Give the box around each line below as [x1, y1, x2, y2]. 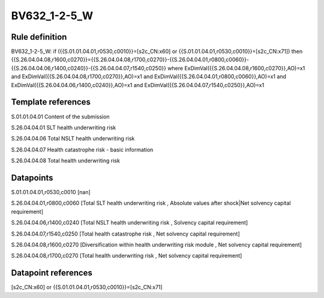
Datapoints [11, 172, 53, 183]
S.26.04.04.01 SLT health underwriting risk [11, 124, 116, 131]
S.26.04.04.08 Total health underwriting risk [11, 157, 120, 165]
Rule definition [11, 32, 67, 42]
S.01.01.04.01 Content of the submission [11, 113, 110, 120]
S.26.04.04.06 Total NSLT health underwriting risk [11, 135, 135, 142]
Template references [11, 97, 91, 108]
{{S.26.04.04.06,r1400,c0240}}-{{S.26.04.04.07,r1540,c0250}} [11, 64, 166, 71]
